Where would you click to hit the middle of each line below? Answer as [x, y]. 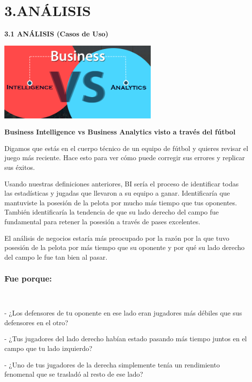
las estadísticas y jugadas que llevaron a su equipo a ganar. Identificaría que [117, 193]
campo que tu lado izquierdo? [48, 348]
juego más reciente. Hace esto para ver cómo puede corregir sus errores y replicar [125, 158]
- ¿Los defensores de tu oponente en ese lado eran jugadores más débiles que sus [123, 313]
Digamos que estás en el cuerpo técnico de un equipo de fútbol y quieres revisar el [126, 148]
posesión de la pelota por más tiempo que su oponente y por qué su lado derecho [125, 247]
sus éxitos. [20, 167]
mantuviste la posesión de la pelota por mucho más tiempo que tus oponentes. [121, 202]
